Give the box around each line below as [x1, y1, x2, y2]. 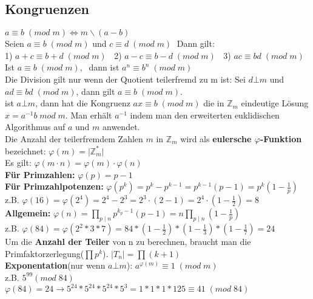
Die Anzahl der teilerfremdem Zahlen [5, 132, 143, 145]
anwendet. [103, 120, 140, 133]
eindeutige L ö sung [241, 97, 309, 109]
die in [203, 97, 224, 109]
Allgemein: [5, 207, 51, 219]
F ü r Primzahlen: [5, 168, 75, 180]
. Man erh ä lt [65, 108, 112, 121]
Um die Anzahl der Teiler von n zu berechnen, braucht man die [5, 235, 251, 248]
